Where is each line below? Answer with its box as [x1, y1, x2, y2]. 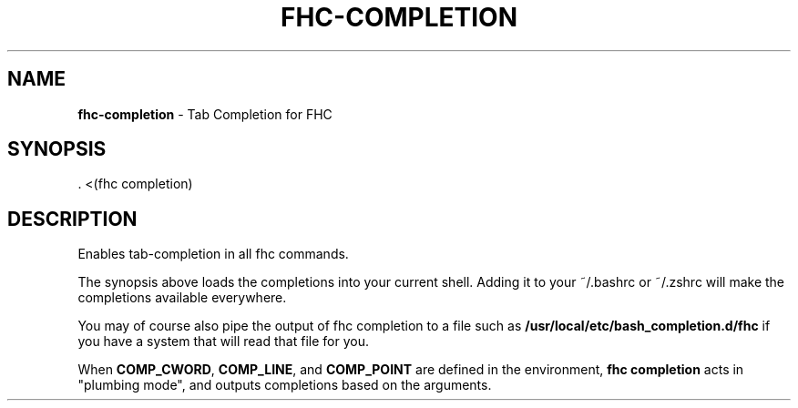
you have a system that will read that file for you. [77, 333, 369, 350]
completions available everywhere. [77, 290, 287, 306]
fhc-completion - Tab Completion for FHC [77, 106, 332, 122]
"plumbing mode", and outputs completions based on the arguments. [77, 377, 492, 393]
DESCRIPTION [7, 207, 138, 230]
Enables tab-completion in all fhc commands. [77, 246, 349, 262]
